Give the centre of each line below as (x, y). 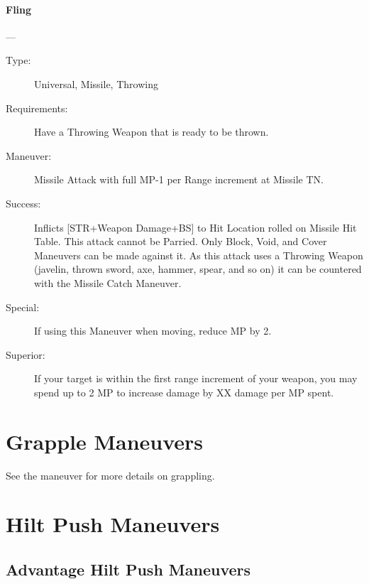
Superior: (26, 354)
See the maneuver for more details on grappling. (110, 475)
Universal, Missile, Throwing (96, 83)
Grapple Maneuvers (105, 441)
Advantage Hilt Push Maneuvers (128, 569)
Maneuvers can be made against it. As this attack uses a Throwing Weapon (199, 255)
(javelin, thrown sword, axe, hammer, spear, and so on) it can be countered (198, 269)
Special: (23, 307)
